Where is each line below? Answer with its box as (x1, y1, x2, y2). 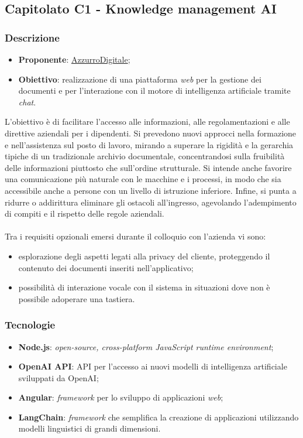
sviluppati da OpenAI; (18, 371, 99, 384)
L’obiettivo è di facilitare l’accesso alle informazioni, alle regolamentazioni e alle (5, 115, 290, 128)
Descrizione (5, 30, 60, 45)
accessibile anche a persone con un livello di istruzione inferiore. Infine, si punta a (5, 184, 297, 196)
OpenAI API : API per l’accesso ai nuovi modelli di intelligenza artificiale (18, 360, 287, 372)
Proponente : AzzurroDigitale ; (18, 53, 130, 65)
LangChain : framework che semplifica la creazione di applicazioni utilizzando (18, 410, 299, 423)
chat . (18, 95, 36, 108)
